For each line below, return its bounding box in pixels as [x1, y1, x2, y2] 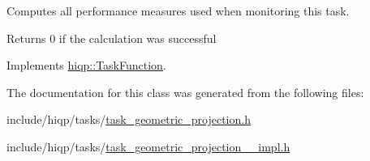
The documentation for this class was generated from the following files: [6, 83, 364, 100]
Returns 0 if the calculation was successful [6, 29, 217, 46]
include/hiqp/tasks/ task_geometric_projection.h [6, 111, 251, 128]
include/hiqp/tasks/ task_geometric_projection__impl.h [6, 138, 290, 155]
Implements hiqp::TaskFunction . [6, 57, 166, 74]
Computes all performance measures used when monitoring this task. [6, 2, 350, 19]
